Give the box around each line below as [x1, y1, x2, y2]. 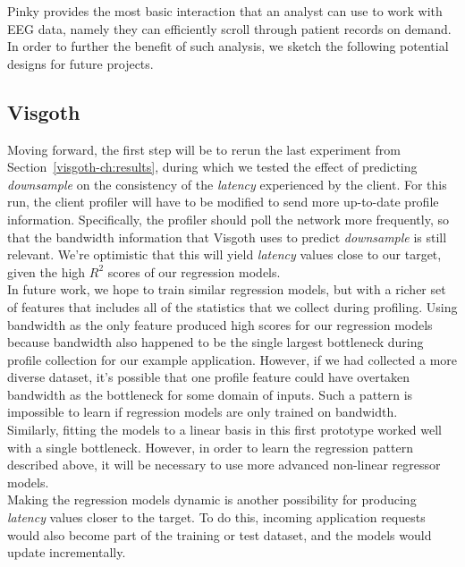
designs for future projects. [7, 54, 154, 72]
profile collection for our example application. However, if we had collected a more [7, 350, 458, 368]
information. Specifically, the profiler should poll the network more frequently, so [7, 209, 449, 228]
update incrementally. [7, 543, 126, 562]
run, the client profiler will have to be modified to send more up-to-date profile [7, 192, 439, 211]
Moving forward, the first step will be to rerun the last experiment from [7, 140, 401, 158]
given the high [7, 262, 86, 281]
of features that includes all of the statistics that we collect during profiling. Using [7, 297, 458, 316]
